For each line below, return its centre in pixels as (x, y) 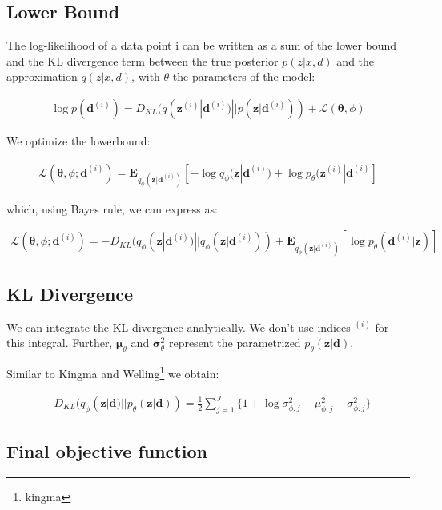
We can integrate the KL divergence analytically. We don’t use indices (179, 327)
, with (146, 76)
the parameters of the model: (244, 76)
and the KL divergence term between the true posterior (143, 60)
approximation (42, 76)
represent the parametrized (235, 343)
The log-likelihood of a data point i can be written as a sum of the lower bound (202, 45)
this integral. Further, (60, 343)
